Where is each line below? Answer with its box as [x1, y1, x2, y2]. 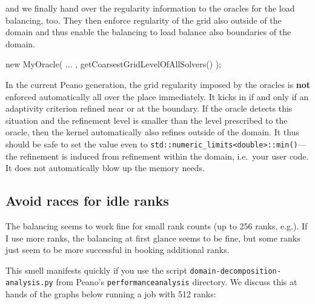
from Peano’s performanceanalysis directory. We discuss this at [56, 275, 297, 288]
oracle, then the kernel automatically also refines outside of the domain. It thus [5, 126, 299, 138]
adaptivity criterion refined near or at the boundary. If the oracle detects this [5, 102, 293, 115]
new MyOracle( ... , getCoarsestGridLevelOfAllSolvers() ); [5, 58, 222, 70]
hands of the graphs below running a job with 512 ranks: [5, 288, 216, 300]
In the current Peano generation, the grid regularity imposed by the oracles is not [5, 78, 311, 90]
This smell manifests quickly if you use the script [5, 263, 187, 276]
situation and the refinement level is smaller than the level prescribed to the [5, 113, 288, 126]
